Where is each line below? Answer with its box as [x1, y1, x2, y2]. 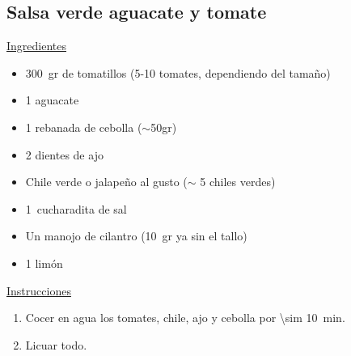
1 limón [25, 254, 63, 271]
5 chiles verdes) [200, 173, 276, 190]
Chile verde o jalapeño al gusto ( [25, 173, 188, 190]
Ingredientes [6, 37, 67, 54]
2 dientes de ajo [25, 146, 104, 163]
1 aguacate [25, 91, 79, 108]
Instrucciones [6, 282, 71, 299]
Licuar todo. [25, 336, 87, 353]
